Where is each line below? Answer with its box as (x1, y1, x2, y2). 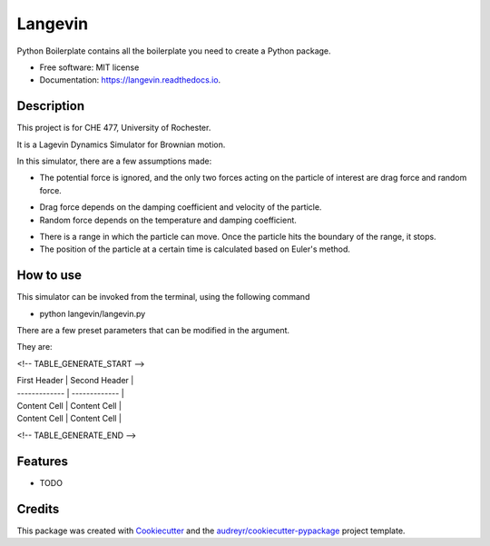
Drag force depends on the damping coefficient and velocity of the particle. (39, 202, 322, 213)
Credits (16, 501, 60, 517)
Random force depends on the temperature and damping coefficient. (39, 214, 297, 225)
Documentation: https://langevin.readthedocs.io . (39, 74, 221, 85)
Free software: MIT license (39, 62, 140, 73)
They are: (16, 342, 54, 352)
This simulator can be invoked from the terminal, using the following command (16, 292, 310, 303)
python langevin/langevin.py (39, 308, 146, 319)
